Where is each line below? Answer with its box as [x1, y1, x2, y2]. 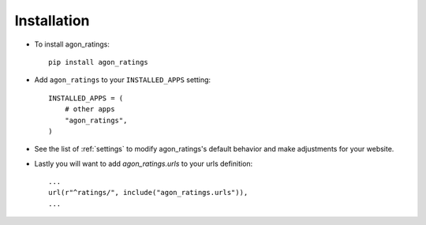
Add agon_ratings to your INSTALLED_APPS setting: [34, 75, 211, 84]
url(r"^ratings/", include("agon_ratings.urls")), [48, 188, 248, 197]
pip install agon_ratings [48, 58, 149, 66]
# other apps [64, 105, 115, 114]
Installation [14, 12, 90, 29]
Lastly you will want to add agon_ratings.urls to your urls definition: [34, 159, 253, 168]
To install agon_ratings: [34, 39, 110, 49]
